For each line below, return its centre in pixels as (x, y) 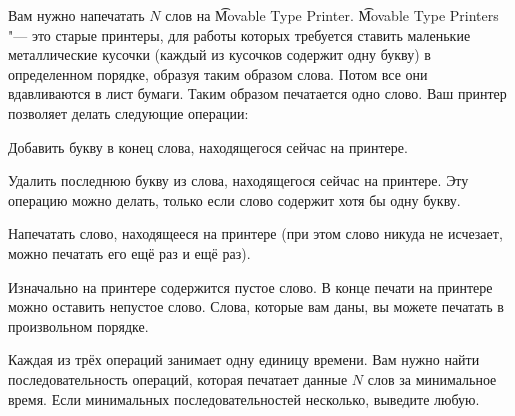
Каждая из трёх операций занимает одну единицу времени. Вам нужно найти (244, 359)
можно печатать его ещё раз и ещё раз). (129, 252)
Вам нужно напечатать (76, 15)
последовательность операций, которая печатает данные (178, 378)
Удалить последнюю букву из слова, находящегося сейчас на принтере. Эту (238, 180)
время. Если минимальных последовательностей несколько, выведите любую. (244, 398)
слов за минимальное (432, 378)
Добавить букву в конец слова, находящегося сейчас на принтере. (208, 146)
